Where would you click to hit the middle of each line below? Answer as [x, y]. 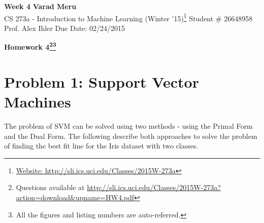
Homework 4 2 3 [30, 46]
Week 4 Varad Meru [40, 6]
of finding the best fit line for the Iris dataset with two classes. [101, 146]
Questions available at [50, 187]
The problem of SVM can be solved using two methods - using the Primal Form [128, 126]
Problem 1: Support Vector [102, 81]
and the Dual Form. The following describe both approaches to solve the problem [131, 136]
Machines [38, 102]
